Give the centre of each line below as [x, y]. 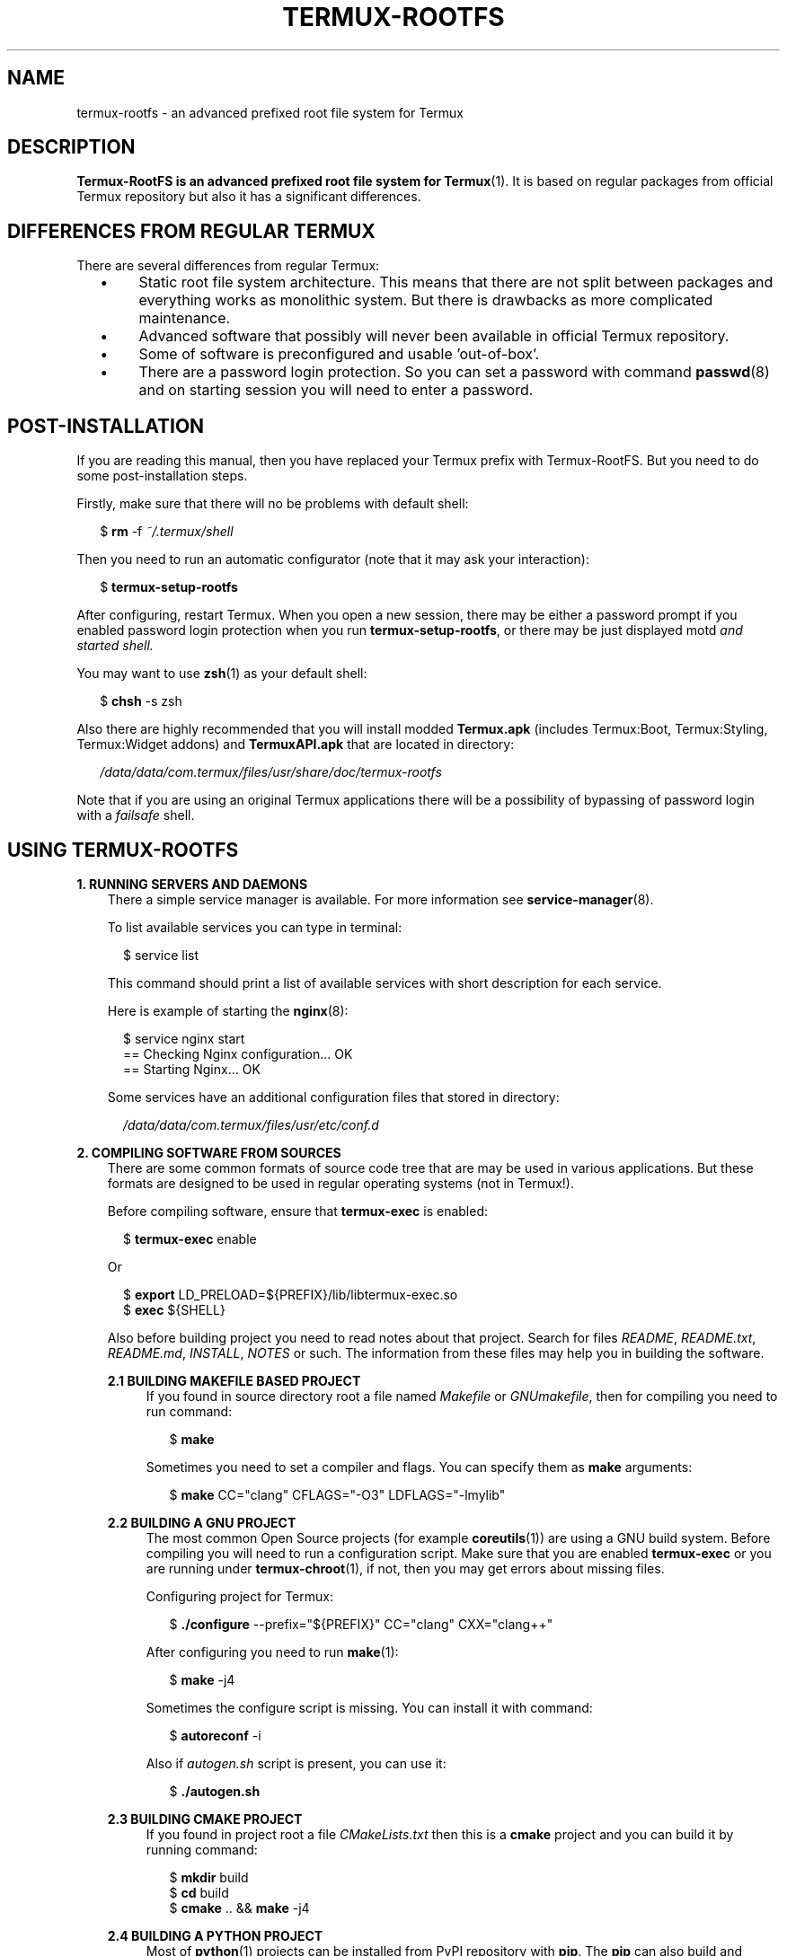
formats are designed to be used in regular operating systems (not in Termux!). [341, 1183]
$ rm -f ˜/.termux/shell [167, 532]
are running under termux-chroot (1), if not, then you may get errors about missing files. [405, 1568]
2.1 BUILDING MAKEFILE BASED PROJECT [234, 1380]
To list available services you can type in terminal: [255, 927]
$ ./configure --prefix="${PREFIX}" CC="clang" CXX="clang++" [361, 1624]
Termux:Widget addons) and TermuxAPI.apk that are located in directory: [296, 745]
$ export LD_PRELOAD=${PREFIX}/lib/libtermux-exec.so [291, 1294]
